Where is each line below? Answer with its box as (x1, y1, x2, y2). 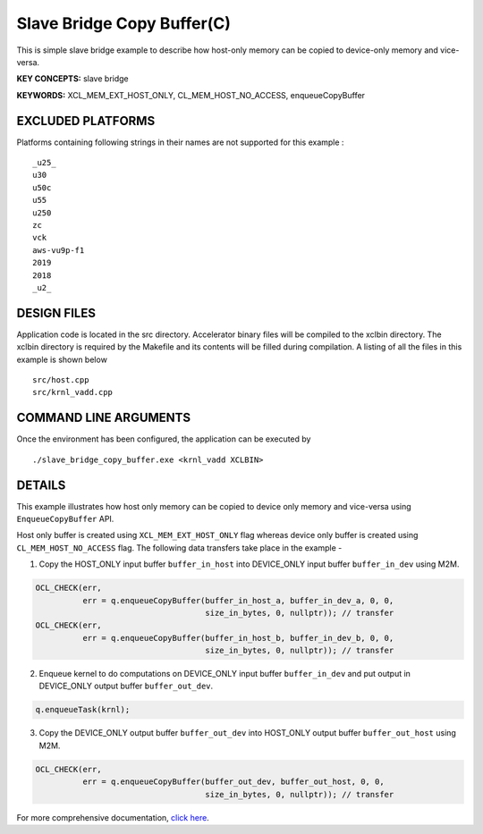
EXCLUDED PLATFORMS (16, 113, 156, 129)
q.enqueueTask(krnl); (35, 704, 131, 715)
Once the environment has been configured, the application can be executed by (16, 434, 311, 444)
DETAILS (16, 477, 66, 493)
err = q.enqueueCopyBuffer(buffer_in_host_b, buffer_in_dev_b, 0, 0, (81, 633, 394, 643)
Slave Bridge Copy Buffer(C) (16, 13, 232, 33)
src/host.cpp (32, 375, 89, 384)
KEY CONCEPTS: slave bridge (16, 73, 129, 84)
